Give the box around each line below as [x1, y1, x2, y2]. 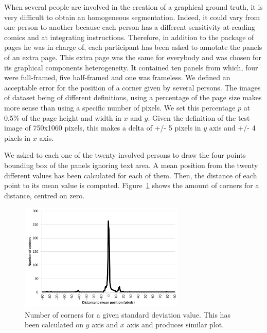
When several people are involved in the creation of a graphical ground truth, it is [4, 2, 263, 12]
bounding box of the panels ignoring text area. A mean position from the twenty [4, 159, 258, 170]
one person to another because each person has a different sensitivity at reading [4, 22, 255, 32]
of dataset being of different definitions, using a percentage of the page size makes [4, 92, 262, 103]
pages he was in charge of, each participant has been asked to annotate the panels [4, 42, 262, 52]
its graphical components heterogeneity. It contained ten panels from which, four [4, 62, 258, 72]
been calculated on [25, 319, 83, 330]
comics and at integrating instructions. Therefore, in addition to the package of [4, 31, 254, 42]
